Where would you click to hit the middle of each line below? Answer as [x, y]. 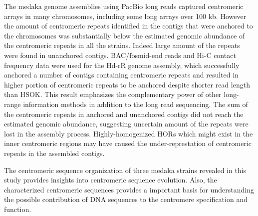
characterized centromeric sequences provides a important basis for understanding [129, 189]
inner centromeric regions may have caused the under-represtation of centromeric [128, 143]
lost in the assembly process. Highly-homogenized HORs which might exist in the [129, 133]
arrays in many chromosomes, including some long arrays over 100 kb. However [125, 16]
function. [18, 209]
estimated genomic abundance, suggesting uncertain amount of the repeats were [126, 124]
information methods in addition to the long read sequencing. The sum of [135, 104]
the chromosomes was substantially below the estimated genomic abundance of [125, 35]
